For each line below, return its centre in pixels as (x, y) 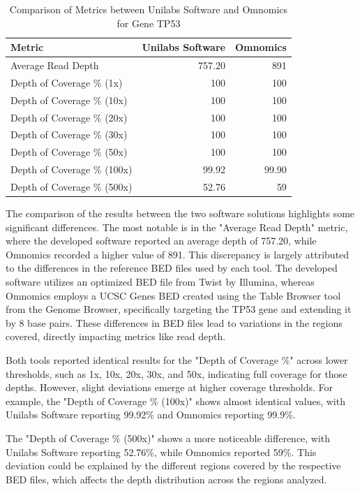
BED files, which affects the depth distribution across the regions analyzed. (166, 479)
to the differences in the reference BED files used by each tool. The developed (172, 268)
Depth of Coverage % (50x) (69, 152)
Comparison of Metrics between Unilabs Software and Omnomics (149, 9)
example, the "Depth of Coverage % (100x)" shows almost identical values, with (175, 401)
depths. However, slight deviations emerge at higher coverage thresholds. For (170, 387)
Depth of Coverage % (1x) (67, 82)
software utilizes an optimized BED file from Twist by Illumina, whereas (160, 281)
